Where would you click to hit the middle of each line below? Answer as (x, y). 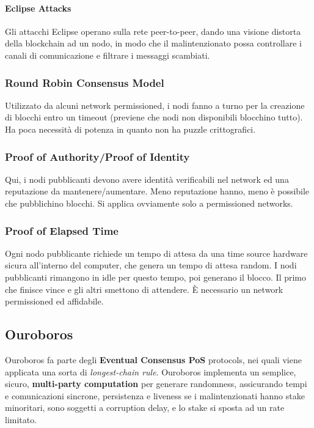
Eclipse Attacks (38, 8)
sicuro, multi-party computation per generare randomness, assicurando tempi (156, 384)
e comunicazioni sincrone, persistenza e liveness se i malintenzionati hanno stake (155, 395)
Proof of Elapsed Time (62, 230)
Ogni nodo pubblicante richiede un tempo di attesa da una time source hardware (156, 253)
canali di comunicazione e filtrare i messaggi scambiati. (108, 55)
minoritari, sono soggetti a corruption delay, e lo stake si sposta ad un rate (145, 408)
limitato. (21, 419)
